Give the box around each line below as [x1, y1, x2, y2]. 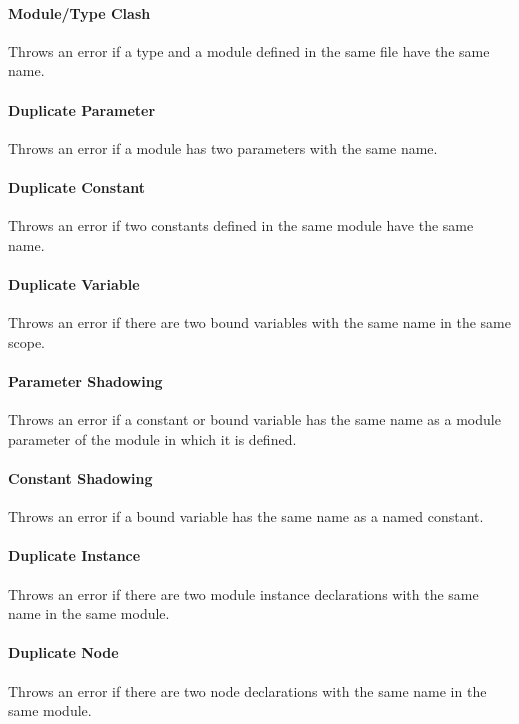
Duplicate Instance [8, 545, 141, 566]
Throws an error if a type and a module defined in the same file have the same [8, 40, 490, 61]
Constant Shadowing [8, 467, 153, 488]
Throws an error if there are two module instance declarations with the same [8, 583, 479, 604]
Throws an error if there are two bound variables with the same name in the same [8, 312, 511, 333]
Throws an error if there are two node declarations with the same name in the [8, 680, 487, 701]
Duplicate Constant [8, 176, 145, 197]
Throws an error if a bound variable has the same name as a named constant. [8, 506, 484, 527]
